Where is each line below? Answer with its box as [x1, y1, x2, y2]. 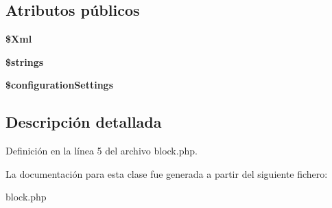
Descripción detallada [5, 111, 162, 132]
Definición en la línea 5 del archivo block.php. [5, 143, 198, 158]
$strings [5, 54, 44, 69]
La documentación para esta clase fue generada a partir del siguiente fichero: [5, 166, 328, 181]
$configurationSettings [5, 78, 113, 92]
